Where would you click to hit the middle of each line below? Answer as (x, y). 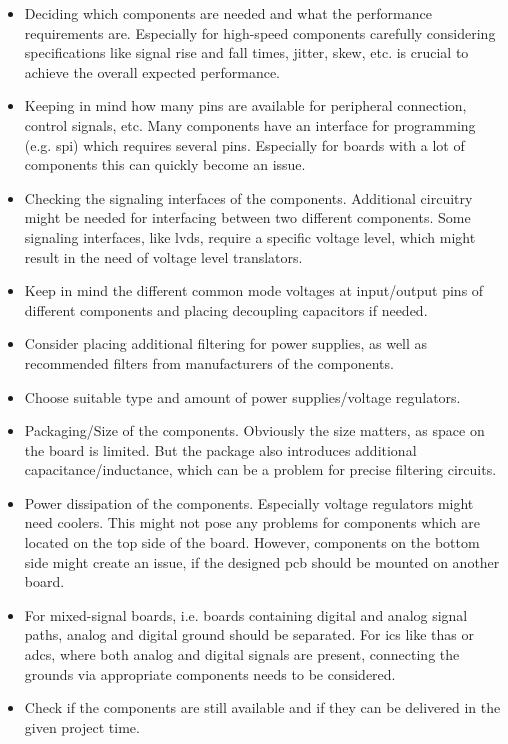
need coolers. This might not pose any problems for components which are (252, 522)
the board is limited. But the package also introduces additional (220, 449)
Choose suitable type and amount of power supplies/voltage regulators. (242, 396)
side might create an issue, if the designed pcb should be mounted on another (262, 561)
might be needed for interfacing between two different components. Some (247, 217)
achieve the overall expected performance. (152, 71)
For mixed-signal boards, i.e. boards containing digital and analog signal (246, 614)
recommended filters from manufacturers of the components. (209, 362)
